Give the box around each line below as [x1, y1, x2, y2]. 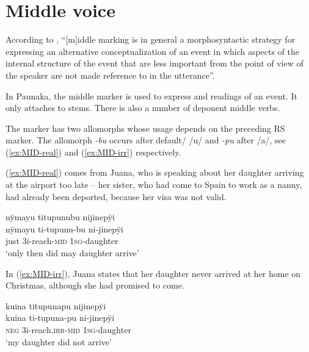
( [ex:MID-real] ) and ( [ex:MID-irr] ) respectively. [5, 145, 181, 158]
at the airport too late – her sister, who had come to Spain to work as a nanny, [5, 178, 302, 191]
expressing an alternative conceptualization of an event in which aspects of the [5, 45, 300, 57]
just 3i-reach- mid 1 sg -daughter [5, 234, 118, 247]
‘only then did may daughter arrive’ [5, 246, 139, 259]
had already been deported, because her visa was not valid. [5, 190, 227, 203]
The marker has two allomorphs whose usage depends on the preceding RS [5, 121, 285, 134]
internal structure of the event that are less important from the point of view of [5, 57, 304, 70]
